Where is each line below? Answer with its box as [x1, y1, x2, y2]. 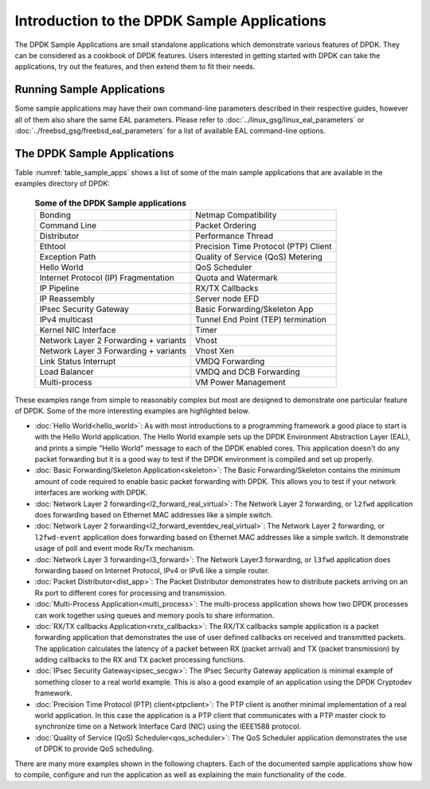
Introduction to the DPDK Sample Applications [14, 12, 326, 29]
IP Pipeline [39, 283, 80, 294]
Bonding [39, 209, 72, 221]
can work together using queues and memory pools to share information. [34, 610, 275, 620]
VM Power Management [195, 377, 286, 388]
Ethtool [39, 241, 67, 252]
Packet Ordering [195, 220, 256, 231]
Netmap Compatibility [195, 209, 277, 221]
